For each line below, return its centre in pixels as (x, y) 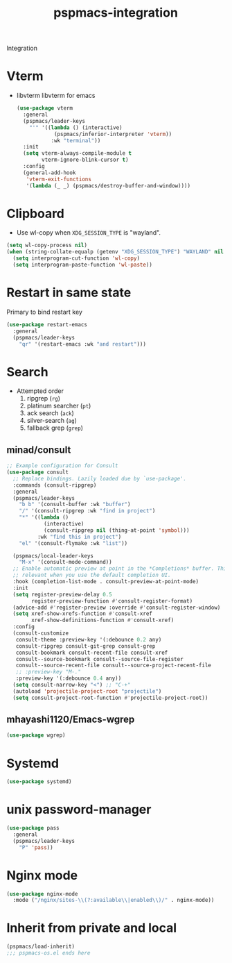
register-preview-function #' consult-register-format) (112, 601)
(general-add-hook (50, 173)
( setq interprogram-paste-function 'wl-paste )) (83, 265)
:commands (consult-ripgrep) (55, 485)
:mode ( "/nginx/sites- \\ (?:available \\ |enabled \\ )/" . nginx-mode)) (114, 901)
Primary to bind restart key (44, 312)
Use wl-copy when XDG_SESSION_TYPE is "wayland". (88, 233)
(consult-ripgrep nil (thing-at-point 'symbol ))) (116, 530)
